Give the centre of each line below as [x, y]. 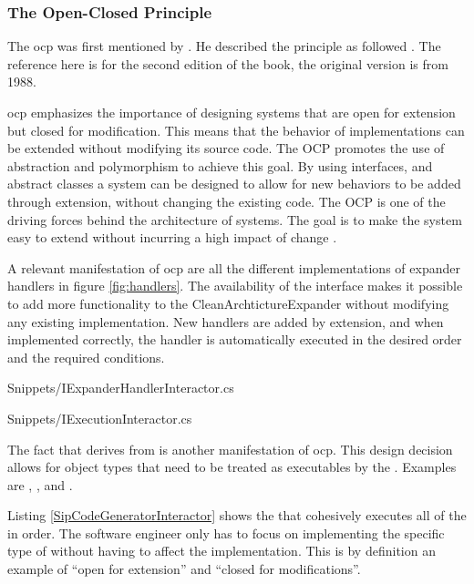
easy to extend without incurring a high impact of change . [172, 237]
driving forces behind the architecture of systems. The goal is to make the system [235, 219]
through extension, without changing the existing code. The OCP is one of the [227, 201]
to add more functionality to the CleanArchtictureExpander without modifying [228, 303]
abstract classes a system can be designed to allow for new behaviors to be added [234, 184]
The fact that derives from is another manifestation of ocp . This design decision [230, 449]
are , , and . [40, 484]
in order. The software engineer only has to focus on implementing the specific [226, 533]
